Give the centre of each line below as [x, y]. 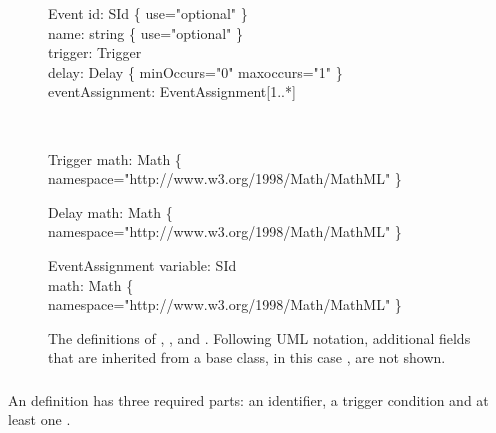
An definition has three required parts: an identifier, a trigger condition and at [248, 399]
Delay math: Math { [110, 211]
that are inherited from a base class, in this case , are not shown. [247, 357]
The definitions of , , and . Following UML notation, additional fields [259, 337]
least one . [39, 419]
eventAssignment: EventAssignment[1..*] [172, 91]
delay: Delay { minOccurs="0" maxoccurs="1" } [195, 71]
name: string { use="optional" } [146, 32]
